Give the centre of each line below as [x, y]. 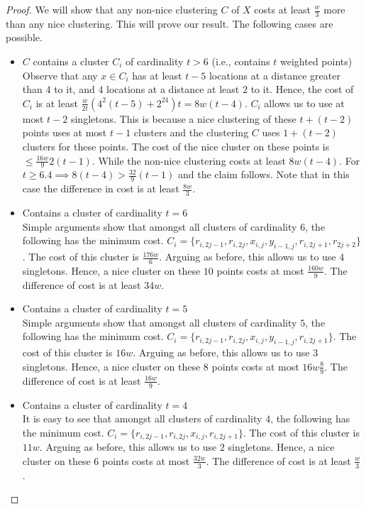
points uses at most [65, 132]
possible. [24, 37]
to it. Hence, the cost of [302, 89]
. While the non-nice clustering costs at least [189, 160]
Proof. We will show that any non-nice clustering [112, 9]
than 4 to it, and [59, 89]
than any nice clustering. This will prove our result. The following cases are [170, 23]
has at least [157, 75]
